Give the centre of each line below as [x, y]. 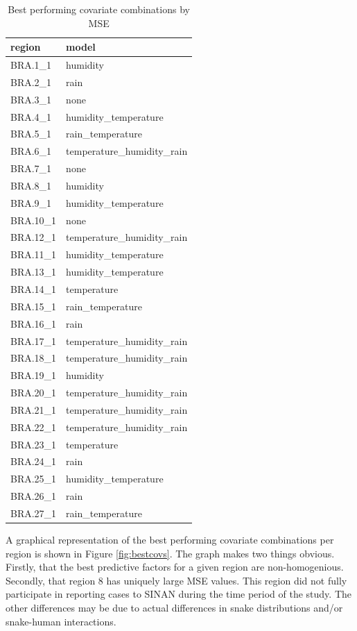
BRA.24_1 [34, 461]
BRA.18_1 [34, 358]
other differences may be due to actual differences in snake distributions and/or [174, 608]
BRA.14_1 [34, 289]
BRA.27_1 [34, 513]
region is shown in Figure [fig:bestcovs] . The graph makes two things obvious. [170, 553]
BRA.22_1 [34, 427]
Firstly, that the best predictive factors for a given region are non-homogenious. [175, 567]
